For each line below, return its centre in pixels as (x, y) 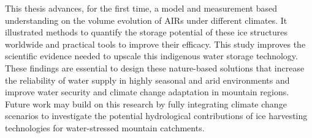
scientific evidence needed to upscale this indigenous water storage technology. (151, 56)
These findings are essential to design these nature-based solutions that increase (155, 67)
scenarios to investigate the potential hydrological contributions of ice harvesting (156, 116)
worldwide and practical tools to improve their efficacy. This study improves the (155, 44)
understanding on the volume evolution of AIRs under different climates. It (146, 20)
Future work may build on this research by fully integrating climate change (146, 103)
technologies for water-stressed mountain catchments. (105, 127)
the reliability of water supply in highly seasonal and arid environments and (147, 80)
